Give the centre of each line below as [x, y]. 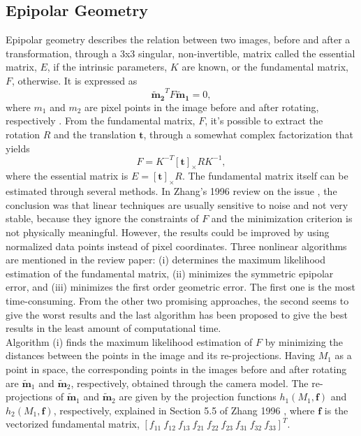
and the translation [95, 134]
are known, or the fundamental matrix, [265, 67]
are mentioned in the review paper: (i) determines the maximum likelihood [165, 260]
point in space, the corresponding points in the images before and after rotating [176, 369]
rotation [23, 134]
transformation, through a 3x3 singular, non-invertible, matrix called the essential [180, 53]
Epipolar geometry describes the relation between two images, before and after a [178, 39]
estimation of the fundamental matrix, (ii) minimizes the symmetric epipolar [170, 273]
